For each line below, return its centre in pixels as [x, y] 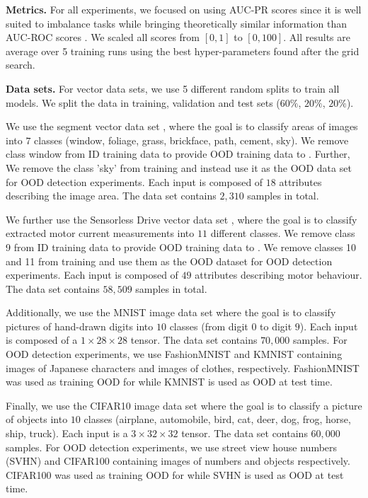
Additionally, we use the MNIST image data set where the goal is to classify [171, 312]
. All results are [317, 37]
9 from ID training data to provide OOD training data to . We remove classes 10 [181, 247]
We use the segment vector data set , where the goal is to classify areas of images [182, 126]
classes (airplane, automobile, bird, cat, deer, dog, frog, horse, [217, 419]
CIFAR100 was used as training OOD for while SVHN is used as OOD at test [175, 474]
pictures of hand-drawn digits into [80, 326]
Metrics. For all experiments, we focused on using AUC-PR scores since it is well [184, 9]
